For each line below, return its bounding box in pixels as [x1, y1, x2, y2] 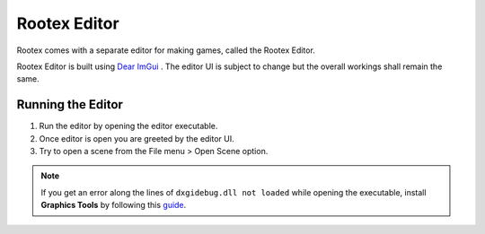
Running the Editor [16, 97, 123, 112]
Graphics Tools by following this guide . [40, 200, 187, 211]
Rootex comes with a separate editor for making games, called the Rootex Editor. [16, 45, 316, 56]
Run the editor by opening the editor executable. [39, 121, 218, 132]
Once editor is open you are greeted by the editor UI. [39, 133, 235, 143]
